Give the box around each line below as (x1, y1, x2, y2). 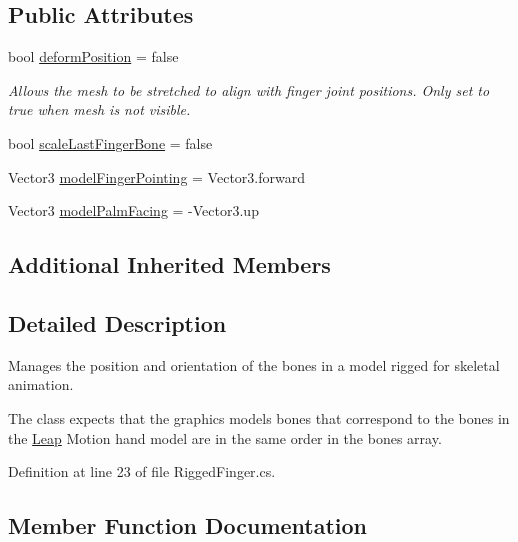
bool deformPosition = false (8, 46, 179, 67)
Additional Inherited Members (8, 249, 331, 280)
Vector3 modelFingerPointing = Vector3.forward (8, 166, 305, 187)
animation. (8, 374, 74, 395)
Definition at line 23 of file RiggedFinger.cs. (8, 461, 276, 482)
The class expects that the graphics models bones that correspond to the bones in (8, 407, 510, 428)
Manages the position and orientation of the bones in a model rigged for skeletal (8, 354, 500, 375)
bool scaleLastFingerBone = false (8, 132, 213, 153)
